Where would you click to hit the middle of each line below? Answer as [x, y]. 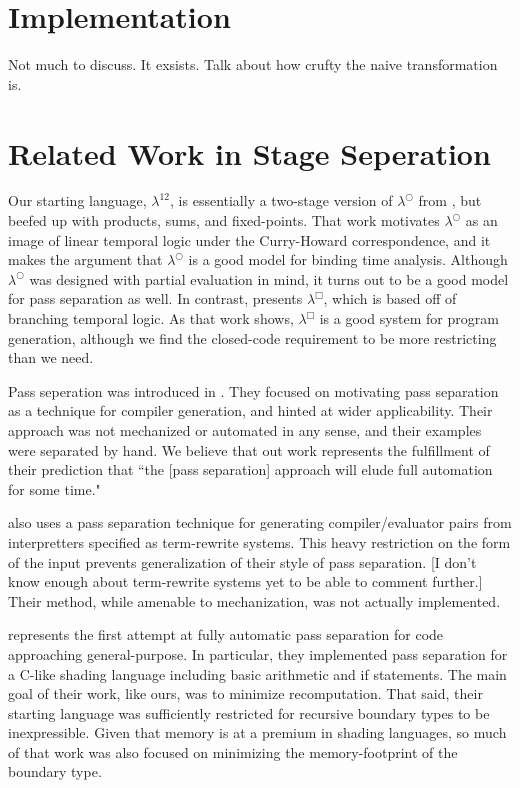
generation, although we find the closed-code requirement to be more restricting [252, 337]
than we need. [51, 357]
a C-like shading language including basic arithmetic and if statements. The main [257, 673]
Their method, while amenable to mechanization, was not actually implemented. [254, 600]
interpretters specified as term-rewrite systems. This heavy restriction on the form [259, 541]
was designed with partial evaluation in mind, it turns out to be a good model [269, 278]
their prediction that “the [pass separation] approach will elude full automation [250, 469]
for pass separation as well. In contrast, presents [155, 298]
